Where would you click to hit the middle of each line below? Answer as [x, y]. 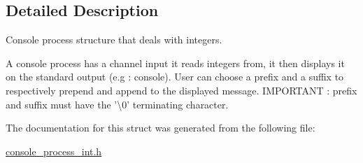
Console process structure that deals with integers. [114, 40]
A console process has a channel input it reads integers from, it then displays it [175, 63]
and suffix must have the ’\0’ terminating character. [117, 104]
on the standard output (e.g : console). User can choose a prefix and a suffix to [175, 77]
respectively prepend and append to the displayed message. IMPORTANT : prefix [181, 90]
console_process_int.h [54, 151]
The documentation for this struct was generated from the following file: [161, 128]
